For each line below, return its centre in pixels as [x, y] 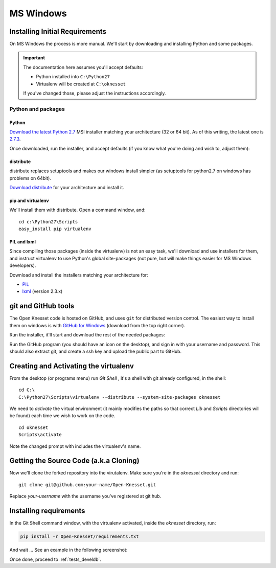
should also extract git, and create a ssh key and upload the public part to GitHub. [95, 351]
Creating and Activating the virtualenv [72, 366]
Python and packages [37, 109]
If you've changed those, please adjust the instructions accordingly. [95, 93]
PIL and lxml [22, 242]
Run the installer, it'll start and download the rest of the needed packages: [87, 335]
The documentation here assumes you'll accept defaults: [83, 67]
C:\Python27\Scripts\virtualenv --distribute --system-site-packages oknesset [120, 397]
